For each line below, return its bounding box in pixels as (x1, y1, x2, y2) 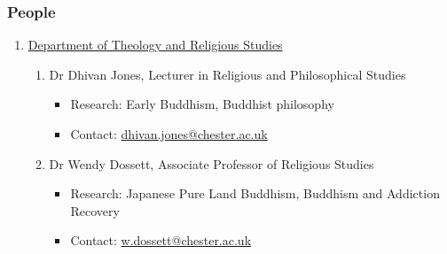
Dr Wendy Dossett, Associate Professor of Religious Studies (49, 154, 374, 173)
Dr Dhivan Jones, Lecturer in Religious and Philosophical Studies (49, 65, 406, 83)
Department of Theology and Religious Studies (27, 35, 283, 54)
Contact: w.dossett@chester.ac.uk (70, 231, 252, 250)
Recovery (70, 201, 120, 219)
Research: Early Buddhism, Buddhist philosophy (70, 95, 334, 113)
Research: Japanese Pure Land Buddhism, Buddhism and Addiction (70, 184, 440, 203)
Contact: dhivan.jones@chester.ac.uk (70, 125, 268, 142)
